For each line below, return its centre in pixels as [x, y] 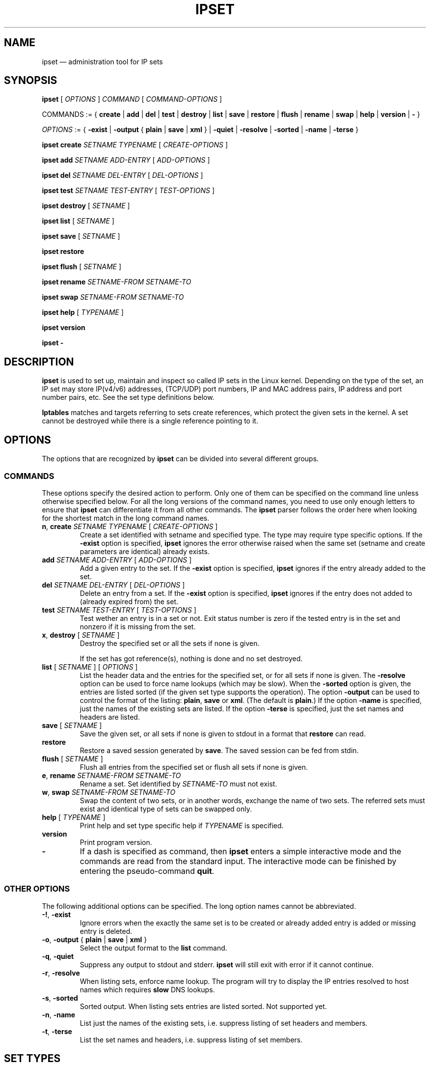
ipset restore [63, 252]
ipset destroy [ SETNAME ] [86, 206]
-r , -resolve [61, 973]
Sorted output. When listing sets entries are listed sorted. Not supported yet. [203, 1006]
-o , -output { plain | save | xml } [94, 939]
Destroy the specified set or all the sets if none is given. [170, 643]
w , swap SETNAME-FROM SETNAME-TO [109, 792]
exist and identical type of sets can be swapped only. [166, 809]
